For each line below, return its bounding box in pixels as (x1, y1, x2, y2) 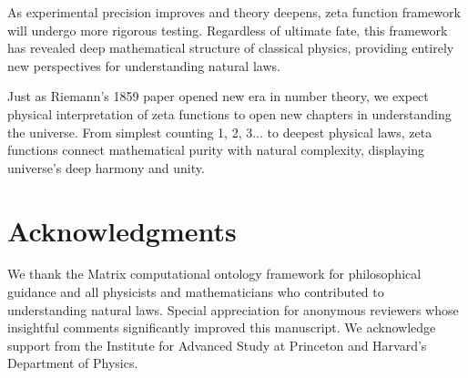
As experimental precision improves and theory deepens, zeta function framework (7, 3, 461, 21)
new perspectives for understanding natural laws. (7, 56, 280, 75)
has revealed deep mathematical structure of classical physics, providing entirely (7, 38, 454, 57)
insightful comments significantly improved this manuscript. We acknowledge (7, 318, 436, 337)
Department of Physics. (7, 353, 138, 373)
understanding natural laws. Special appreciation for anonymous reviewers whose (7, 300, 459, 319)
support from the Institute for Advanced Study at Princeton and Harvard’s (7, 335, 427, 354)
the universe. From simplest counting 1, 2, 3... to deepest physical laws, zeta (7, 122, 432, 141)
